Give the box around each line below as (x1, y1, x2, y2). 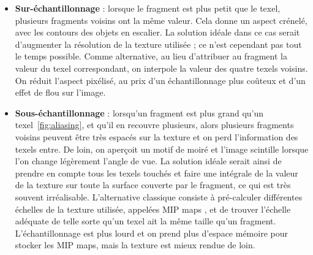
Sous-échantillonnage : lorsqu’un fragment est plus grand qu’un (15, 106, 264, 119)
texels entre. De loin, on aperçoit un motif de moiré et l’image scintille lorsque (15, 142, 309, 155)
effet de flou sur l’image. (15, 86, 106, 99)
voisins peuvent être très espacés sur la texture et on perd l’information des (15, 130, 298, 143)
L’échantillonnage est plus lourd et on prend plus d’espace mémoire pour (15, 226, 288, 239)
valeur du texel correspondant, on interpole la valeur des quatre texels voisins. (15, 61, 308, 74)
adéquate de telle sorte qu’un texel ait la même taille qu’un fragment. (15, 215, 276, 227)
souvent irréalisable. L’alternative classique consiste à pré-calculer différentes (15, 190, 303, 203)
